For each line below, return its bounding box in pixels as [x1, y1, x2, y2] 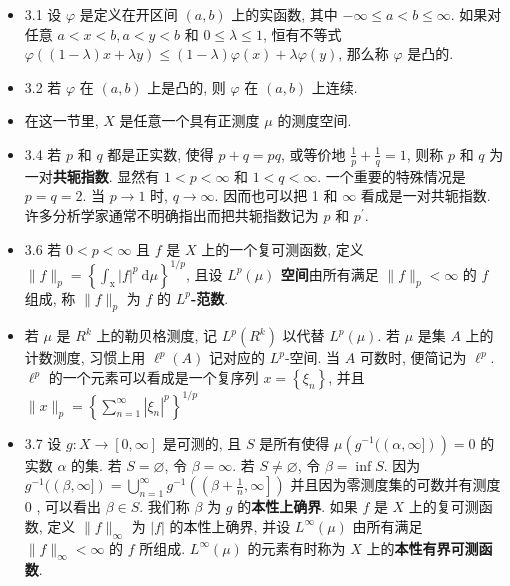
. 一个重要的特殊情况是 [317, 165, 466, 186]
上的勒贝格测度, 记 [96, 325, 217, 346]
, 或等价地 [280, 143, 346, 164]
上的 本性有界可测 [366, 537, 479, 558]
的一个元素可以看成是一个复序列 [48, 367, 259, 388]
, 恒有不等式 [262, 23, 342, 44]
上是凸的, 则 [147, 76, 226, 97]
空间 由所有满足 [280, 263, 379, 284]
